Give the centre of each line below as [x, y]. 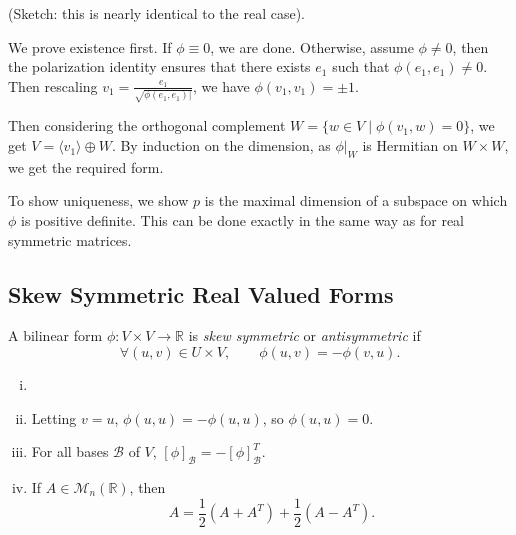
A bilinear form [55, 335]
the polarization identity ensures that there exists [159, 66]
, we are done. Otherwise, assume [312, 46]
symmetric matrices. [70, 239]
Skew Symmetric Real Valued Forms [201, 293]
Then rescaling [53, 85]
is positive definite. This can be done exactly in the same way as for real [242, 220]
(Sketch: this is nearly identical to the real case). [157, 13]
